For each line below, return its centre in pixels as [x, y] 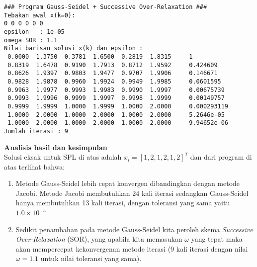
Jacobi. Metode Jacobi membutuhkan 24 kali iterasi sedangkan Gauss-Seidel [132, 193]
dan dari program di [221, 157]
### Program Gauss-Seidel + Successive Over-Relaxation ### [106, 7]
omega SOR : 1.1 [31, 40]
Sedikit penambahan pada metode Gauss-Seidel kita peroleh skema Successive [134, 229]
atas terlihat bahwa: [35, 166]
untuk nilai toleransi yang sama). [91, 258]
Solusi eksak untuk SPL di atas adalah [63, 157]
